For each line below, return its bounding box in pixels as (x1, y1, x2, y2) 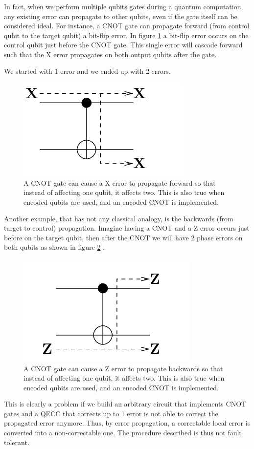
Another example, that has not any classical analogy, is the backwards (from (4, 213, 233, 223)
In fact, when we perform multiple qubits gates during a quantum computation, (4, 1, 243, 11)
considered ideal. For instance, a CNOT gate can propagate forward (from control (4, 21, 250, 31)
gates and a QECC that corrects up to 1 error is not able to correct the (4, 408, 218, 418)
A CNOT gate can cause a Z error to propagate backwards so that (23, 363, 223, 373)
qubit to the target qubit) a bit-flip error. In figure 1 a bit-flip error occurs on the (4, 30, 249, 40)
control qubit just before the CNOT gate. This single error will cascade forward (4, 40, 243, 50)
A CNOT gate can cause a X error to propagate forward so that (23, 177, 216, 188)
